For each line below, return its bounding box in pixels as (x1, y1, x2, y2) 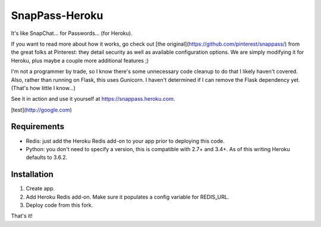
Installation (11, 170, 53, 180)
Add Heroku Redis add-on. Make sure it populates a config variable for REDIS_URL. (26, 193, 229, 200)
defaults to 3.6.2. (26, 154, 68, 161)
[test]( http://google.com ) (11, 106, 73, 113)
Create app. (26, 185, 55, 192)
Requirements (11, 122, 65, 132)
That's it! (11, 212, 33, 219)
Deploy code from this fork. (26, 202, 93, 209)
